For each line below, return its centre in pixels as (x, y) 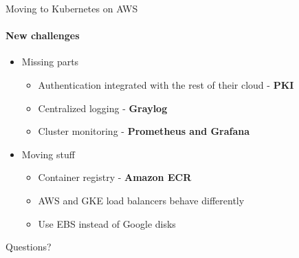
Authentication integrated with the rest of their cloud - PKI (166, 84)
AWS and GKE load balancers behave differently (141, 200)
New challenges (43, 35)
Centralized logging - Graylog (103, 108)
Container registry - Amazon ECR (115, 177)
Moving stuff (48, 154)
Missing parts (50, 62)
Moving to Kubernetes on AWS (72, 8)
